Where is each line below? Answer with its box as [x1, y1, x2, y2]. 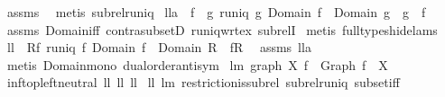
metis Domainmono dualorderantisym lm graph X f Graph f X [6, 55, 388, 74]
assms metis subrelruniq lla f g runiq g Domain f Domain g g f [6, 3, 426, 21]
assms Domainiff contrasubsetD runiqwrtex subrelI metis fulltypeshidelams [6, 20, 438, 39]
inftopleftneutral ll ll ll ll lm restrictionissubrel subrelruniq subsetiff [6, 73, 400, 92]
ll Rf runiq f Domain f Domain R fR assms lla [6, 38, 311, 57]
